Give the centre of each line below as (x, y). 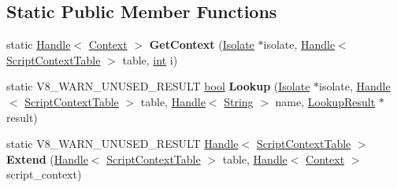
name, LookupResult (325, 101)
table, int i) (150, 59)
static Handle (39, 44)
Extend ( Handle (47, 159)
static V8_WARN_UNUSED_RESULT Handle (122, 144)
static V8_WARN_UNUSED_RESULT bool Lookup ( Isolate (158, 86)
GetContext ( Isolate (202, 44)
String (239, 101)
